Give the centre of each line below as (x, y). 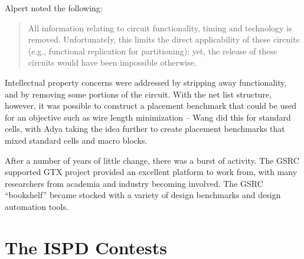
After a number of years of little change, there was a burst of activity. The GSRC (152, 160)
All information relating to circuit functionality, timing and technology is (160, 27)
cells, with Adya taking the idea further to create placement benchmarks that (145, 129)
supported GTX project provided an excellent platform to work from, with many (151, 172)
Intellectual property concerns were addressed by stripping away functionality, (146, 82)
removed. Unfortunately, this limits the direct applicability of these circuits (164, 39)
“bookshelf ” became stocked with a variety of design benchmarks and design (143, 195)
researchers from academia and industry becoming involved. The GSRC (134, 183)
